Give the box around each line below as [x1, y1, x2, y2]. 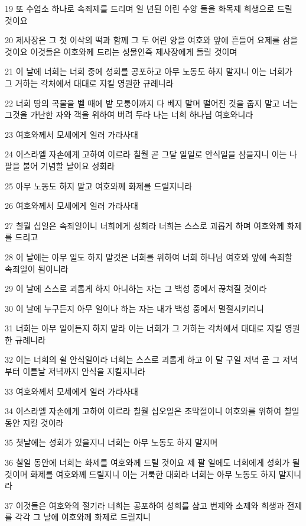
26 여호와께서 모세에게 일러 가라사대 [5, 199, 138, 212]
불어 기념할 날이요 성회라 [22, 159, 115, 172]
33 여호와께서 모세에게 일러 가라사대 [5, 385, 138, 397]
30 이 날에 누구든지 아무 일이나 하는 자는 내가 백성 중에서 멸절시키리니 [5, 302, 264, 314]
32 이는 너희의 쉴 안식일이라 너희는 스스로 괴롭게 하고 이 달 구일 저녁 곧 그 [5, 353, 280, 366]
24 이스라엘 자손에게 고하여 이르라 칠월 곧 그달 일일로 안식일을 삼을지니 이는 [5, 148, 287, 160]
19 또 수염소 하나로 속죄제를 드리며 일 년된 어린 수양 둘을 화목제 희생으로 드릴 [5, 2, 292, 14]
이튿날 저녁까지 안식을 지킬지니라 [22, 365, 145, 377]
